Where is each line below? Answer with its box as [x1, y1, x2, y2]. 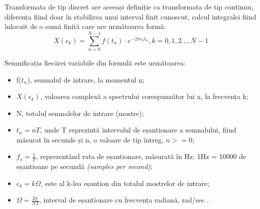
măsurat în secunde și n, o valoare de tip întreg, [16, 134, 164, 144]
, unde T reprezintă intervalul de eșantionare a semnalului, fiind [40, 124, 236, 135]
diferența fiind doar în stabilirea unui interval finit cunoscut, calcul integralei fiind [5, 11, 256, 21]
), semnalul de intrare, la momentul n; [27, 74, 145, 84]
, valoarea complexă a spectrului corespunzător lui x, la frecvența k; [40, 91, 248, 101]
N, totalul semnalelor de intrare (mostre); [16, 107, 144, 118]
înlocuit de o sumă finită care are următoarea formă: [5, 21, 166, 31]
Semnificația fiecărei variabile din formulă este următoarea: [5, 57, 186, 67]
